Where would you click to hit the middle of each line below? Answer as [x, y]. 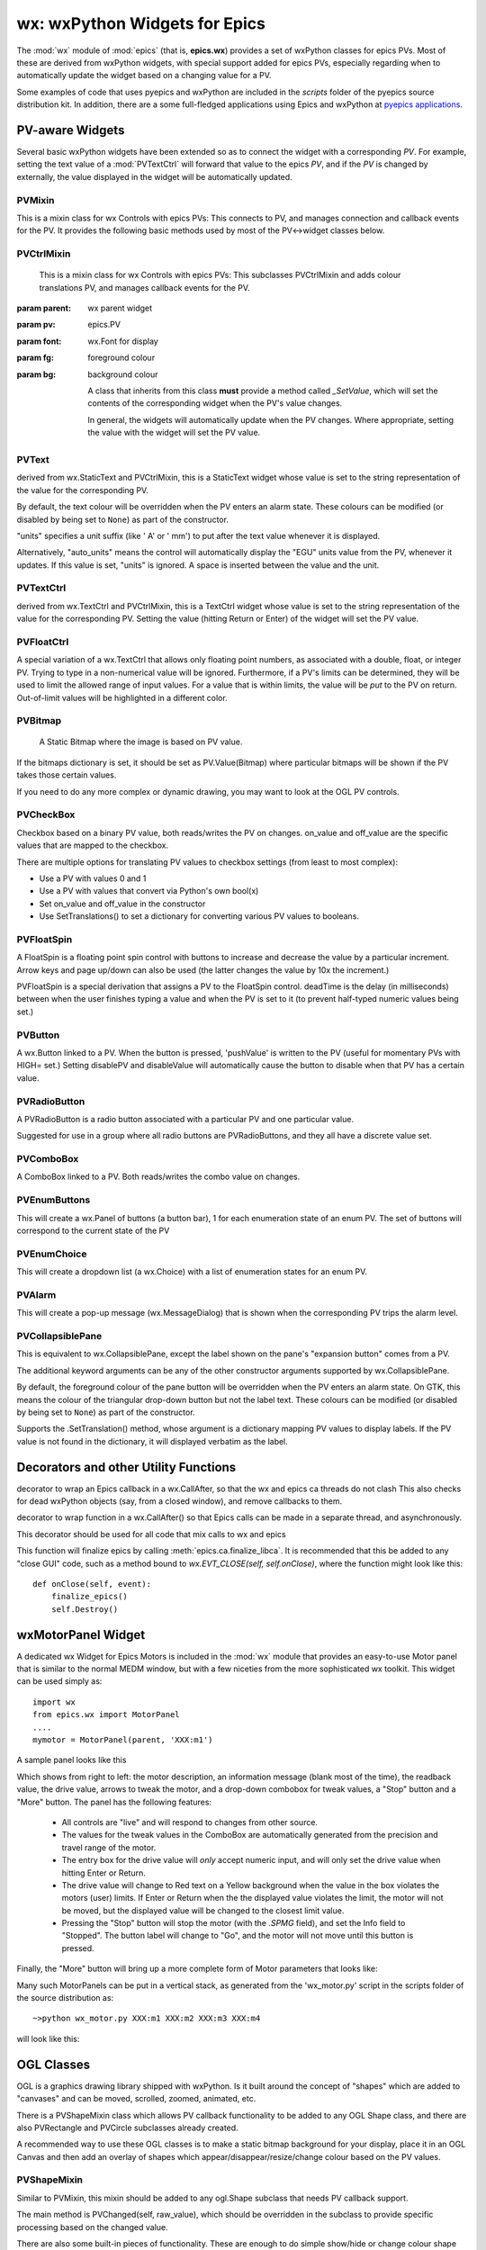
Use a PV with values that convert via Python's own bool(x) [149, 891]
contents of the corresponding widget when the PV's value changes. [215, 403]
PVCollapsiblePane [59, 1336]
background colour [123, 374]
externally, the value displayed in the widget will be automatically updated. [154, 176]
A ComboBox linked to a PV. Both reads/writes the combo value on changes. [158, 1177]
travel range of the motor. [109, 1847]
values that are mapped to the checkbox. [93, 845]
